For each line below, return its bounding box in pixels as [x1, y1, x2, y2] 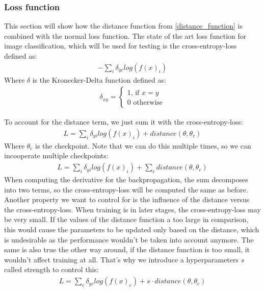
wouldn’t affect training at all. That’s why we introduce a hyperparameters [4, 254, 239, 264]
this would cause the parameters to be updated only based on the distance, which [4, 224, 259, 235]
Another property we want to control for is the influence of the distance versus [4, 194, 250, 205]
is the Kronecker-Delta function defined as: [32, 74, 166, 85]
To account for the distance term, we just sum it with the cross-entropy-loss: [4, 116, 243, 127]
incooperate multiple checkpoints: [4, 150, 109, 161]
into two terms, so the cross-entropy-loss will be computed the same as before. [4, 184, 248, 195]
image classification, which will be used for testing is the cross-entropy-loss [4, 40, 237, 51]
